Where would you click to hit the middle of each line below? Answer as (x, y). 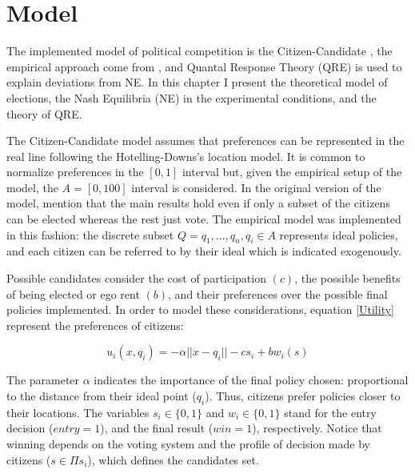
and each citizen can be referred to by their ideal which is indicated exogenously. (204, 251)
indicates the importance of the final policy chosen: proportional (251, 380)
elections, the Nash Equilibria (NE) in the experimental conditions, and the (192, 97)
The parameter (43, 380)
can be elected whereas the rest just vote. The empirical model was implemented (204, 219)
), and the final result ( (157, 428)
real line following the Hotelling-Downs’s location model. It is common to (186, 156)
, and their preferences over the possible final (278, 293)
